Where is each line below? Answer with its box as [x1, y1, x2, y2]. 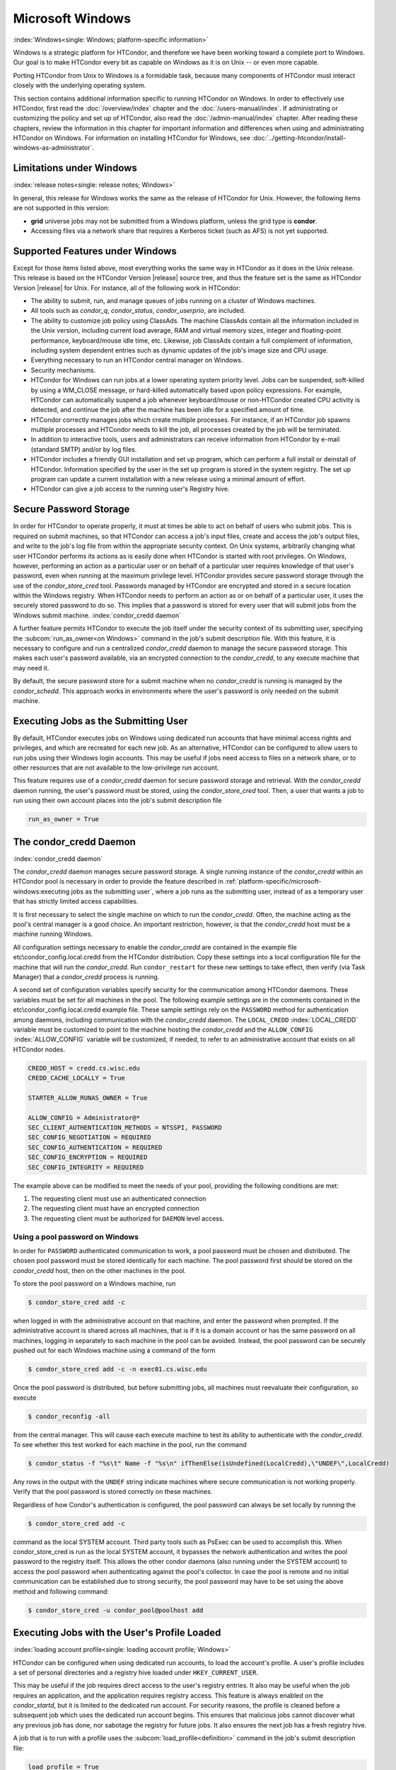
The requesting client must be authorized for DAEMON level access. [30, 1214, 225, 1223]
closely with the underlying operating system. [13, 81, 146, 90]
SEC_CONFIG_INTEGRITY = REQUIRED [28, 1163, 144, 1171]
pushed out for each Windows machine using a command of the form [13, 1346, 216, 1355]
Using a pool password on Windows [13, 1232, 139, 1242]
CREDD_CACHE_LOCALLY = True [28, 1074, 125, 1083]
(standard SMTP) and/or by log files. [30, 445, 137, 453]
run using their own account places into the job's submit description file [13, 796, 222, 805]
